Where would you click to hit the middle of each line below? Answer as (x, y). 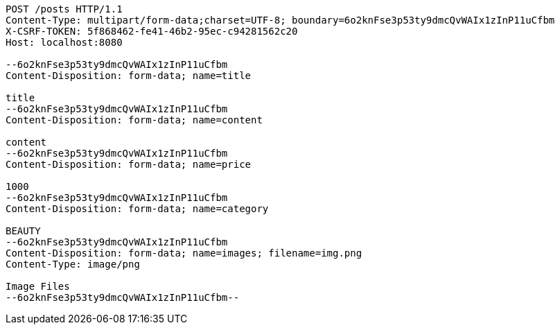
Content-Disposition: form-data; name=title (129, 76)
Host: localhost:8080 (64, 42)
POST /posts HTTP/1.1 (64, 9)
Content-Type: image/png (73, 264)
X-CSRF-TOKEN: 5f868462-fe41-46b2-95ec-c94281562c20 (152, 31)
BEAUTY (23, 231)
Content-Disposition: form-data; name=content (134, 120)
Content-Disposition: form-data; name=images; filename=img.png (184, 253)
